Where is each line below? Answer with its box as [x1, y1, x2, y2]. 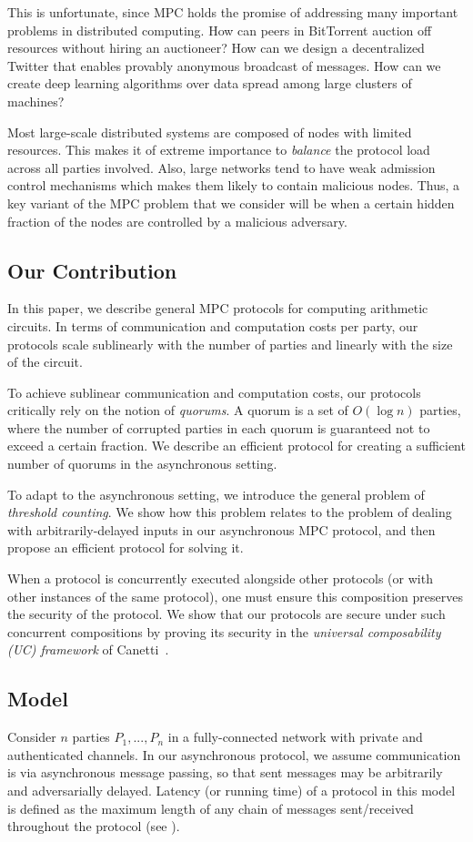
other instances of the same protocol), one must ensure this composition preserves [7, 586, 463, 605]
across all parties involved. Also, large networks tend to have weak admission [7, 157, 436, 177]
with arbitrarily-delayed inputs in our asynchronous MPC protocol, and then [7, 520, 436, 539]
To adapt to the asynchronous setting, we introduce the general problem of [7, 484, 425, 503]
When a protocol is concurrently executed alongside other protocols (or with [7, 569, 433, 588]
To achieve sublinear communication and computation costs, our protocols [7, 382, 421, 401]
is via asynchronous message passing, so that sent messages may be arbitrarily [7, 763, 443, 782]
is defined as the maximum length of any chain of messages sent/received [7, 798, 414, 817]
